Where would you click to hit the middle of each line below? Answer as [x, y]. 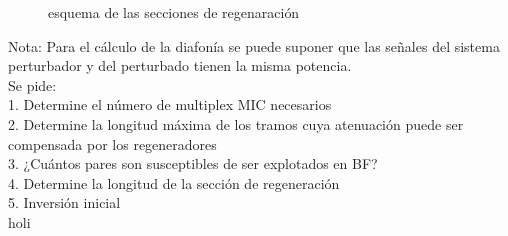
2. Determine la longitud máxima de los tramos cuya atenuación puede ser [236, 123]
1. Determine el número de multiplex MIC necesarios [170, 104]
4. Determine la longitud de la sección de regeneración [174, 182]
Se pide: [32, 84]
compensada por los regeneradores [112, 143]
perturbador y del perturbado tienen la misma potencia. [180, 65]
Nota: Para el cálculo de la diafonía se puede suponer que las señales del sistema [254, 45]
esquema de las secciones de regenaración [174, 12]
